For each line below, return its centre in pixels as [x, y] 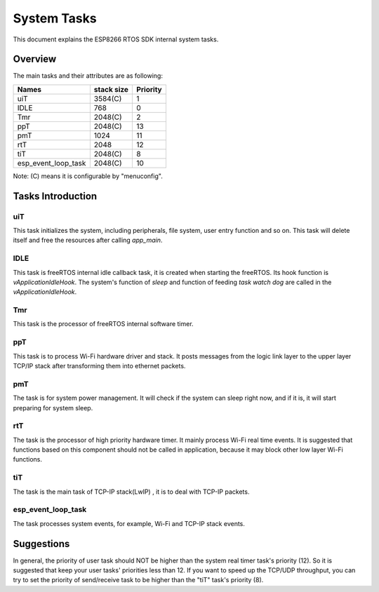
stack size [111, 89]
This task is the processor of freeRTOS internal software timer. [103, 324]
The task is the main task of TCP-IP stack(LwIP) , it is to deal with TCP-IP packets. [131, 492]
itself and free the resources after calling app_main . [88, 240]
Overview [35, 59]
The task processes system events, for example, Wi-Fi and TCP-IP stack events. [129, 523]
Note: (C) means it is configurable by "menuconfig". [88, 176]
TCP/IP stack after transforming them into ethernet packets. [99, 365]
